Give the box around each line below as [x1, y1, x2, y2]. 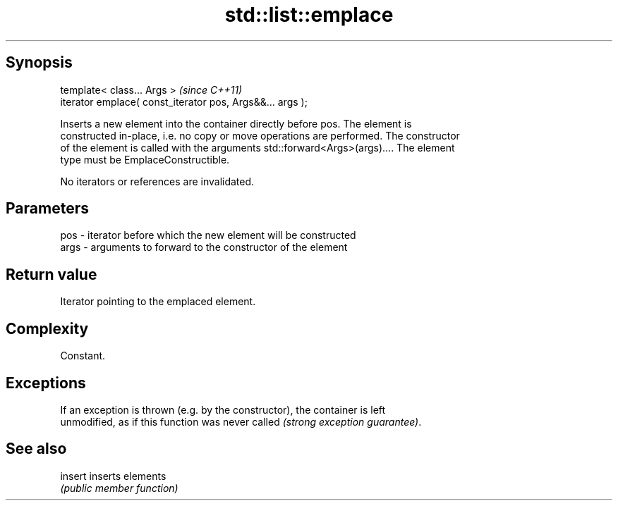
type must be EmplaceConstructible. [60, 153, 230, 166]
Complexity [6, 319, 89, 338]
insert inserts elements [60, 469, 166, 482]
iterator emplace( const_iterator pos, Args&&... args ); [60, 95, 308, 108]
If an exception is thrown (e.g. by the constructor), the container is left [60, 403, 386, 416]
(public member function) [60, 481, 178, 494]
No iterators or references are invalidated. [60, 175, 255, 187]
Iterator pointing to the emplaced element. [60, 295, 256, 308]
